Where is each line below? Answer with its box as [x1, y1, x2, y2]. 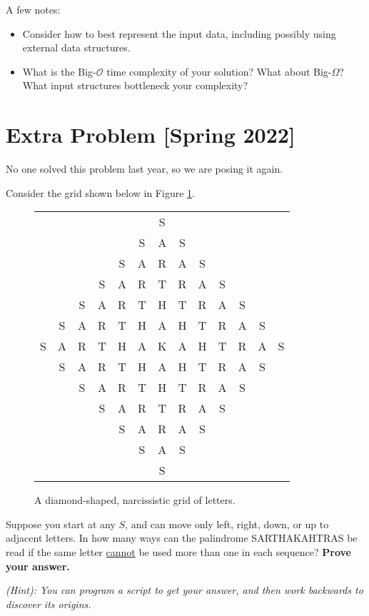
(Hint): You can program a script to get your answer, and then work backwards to [6, 582, 363, 597]
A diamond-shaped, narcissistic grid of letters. [34, 493, 236, 508]
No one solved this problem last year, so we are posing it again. [6, 161, 283, 176]
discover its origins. [6, 596, 91, 611]
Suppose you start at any [6, 516, 116, 531]
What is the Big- [22, 64, 96, 79]
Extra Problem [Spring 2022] [6, 120, 295, 149]
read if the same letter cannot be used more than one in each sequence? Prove [6, 545, 351, 560]
